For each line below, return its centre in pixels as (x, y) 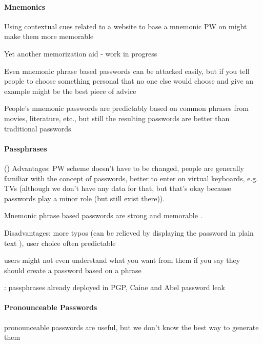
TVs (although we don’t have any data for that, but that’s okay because (118, 188)
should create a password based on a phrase (73, 270)
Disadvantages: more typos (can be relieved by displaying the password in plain (129, 232)
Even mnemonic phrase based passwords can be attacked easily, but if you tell (127, 71)
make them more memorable (49, 36)
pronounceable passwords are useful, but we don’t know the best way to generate (131, 327)
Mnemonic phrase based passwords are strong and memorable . (103, 215)
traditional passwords (38, 128)
